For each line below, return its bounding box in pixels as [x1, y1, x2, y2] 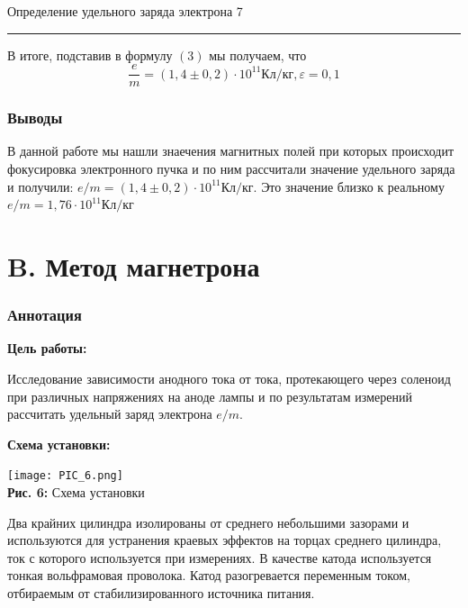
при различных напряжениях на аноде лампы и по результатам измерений [7, 386, 412, 405]
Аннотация [7, 304, 82, 326]
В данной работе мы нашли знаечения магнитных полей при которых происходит [7, 141, 454, 160]
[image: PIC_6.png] [7, 469, 123, 483]
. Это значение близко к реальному [253, 177, 445, 195]
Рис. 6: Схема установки [7, 483, 145, 502]
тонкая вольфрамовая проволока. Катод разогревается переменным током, [7, 566, 410, 585]
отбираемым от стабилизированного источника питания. [7, 584, 315, 603]
